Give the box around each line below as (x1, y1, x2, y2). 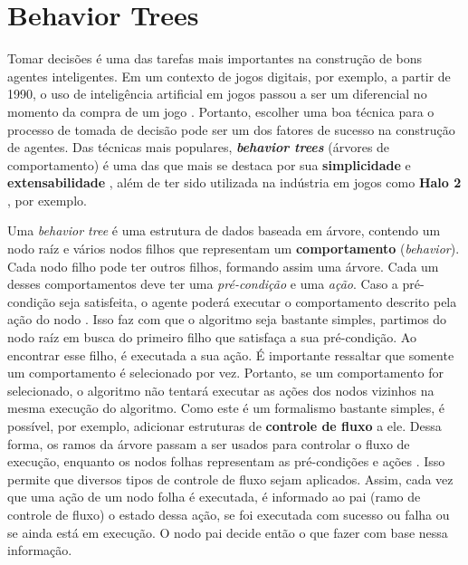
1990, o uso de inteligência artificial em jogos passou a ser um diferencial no (7, 84, 427, 103)
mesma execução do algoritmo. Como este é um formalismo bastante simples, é (7, 398, 445, 417)
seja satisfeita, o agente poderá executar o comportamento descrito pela (59, 292, 457, 311)
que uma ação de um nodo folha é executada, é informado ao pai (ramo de (7, 487, 421, 506)
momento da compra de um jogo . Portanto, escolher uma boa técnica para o (7, 101, 435, 120)
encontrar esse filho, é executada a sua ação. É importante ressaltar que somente (7, 345, 454, 364)
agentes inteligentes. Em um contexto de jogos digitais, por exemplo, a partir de (7, 66, 451, 85)
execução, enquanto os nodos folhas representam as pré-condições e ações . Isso (7, 452, 445, 471)
